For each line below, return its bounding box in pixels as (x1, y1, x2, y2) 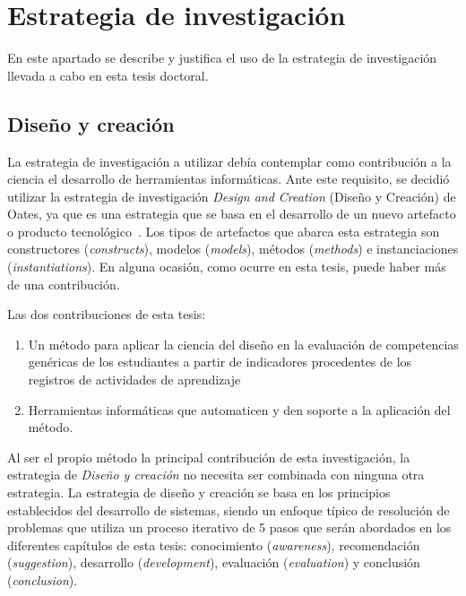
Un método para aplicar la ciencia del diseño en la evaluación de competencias (28, 334, 459, 353)
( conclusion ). (7, 570, 78, 589)
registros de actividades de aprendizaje (28, 370, 241, 389)
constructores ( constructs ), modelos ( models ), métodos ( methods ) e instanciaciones (7, 239, 459, 258)
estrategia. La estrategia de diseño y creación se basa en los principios (7, 483, 391, 502)
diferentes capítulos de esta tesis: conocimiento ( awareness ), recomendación (7, 535, 420, 554)
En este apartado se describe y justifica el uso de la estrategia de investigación (7, 48, 437, 67)
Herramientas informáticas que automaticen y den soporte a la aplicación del (28, 400, 451, 419)
